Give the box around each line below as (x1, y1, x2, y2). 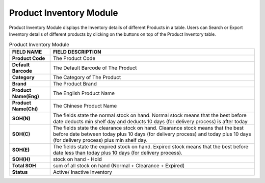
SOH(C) (12, 131, 30, 137)
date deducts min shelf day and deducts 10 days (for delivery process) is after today (53, 118, 248, 125)
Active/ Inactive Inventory (53, 168, 112, 175)
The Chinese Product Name (53, 102, 117, 109)
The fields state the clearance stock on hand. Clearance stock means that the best (53, 124, 244, 131)
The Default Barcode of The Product (53, 64, 137, 71)
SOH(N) (12, 115, 30, 122)
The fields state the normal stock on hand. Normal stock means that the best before (53, 112, 247, 119)
